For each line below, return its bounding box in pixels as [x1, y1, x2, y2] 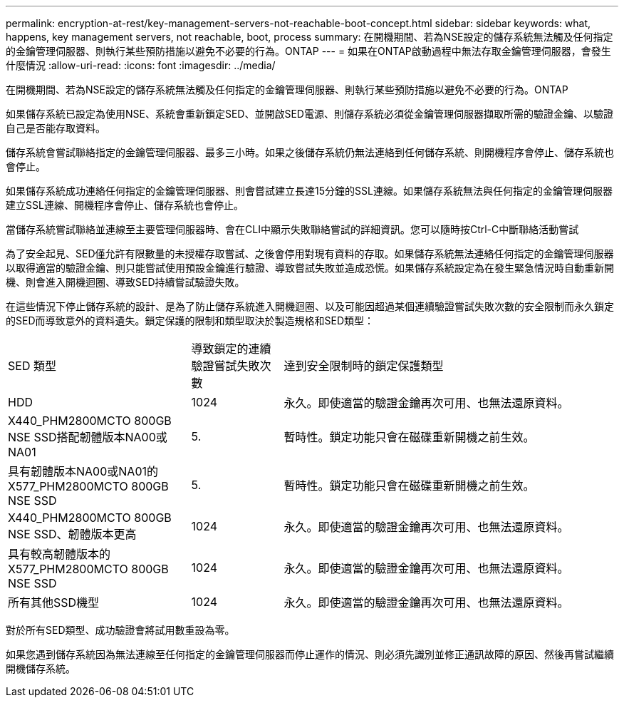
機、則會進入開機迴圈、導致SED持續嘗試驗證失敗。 [6, 276, 245, 288]
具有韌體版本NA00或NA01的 [8, 464, 158, 478]
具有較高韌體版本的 [8, 547, 111, 561]
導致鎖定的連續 [191, 342, 271, 356]
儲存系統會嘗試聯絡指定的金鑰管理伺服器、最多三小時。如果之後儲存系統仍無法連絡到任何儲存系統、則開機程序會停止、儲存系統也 [6, 146, 614, 158]
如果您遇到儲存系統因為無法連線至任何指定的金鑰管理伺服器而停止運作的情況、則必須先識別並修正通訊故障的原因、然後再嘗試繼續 [6, 648, 614, 660]
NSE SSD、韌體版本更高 [8, 527, 137, 541]
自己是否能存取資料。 [6, 122, 105, 134]
